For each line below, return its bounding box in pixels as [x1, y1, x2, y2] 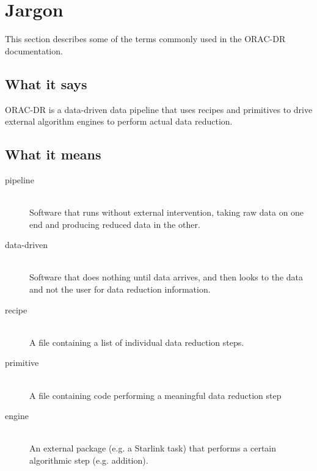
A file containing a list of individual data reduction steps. [29, 335, 244, 348]
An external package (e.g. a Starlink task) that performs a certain [29, 442, 277, 455]
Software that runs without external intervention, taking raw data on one [29, 206, 304, 219]
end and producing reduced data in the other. [29, 217, 200, 230]
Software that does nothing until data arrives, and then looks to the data [29, 271, 303, 283]
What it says [5, 74, 87, 93]
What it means [5, 145, 101, 164]
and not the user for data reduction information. [29, 283, 211, 296]
